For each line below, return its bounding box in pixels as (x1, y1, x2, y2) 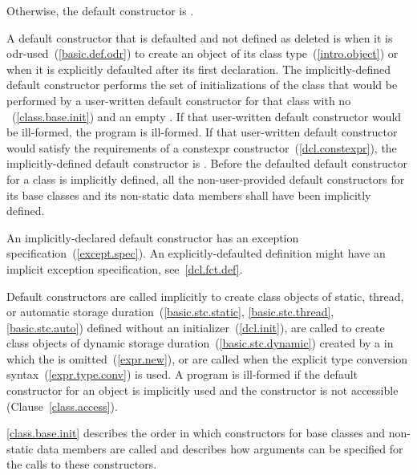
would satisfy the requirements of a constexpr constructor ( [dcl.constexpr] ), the (6, 139, 397, 156)
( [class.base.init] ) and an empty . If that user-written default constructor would (11, 108, 402, 124)
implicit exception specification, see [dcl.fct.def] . (6, 260, 243, 277)
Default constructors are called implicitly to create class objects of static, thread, (6, 287, 404, 304)
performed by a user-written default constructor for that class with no (6, 91, 351, 108)
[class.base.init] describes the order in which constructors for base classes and (6, 424, 386, 441)
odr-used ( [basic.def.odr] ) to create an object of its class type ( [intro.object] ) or (6, 45, 399, 62)
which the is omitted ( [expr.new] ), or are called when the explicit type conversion (6, 350, 408, 367)
